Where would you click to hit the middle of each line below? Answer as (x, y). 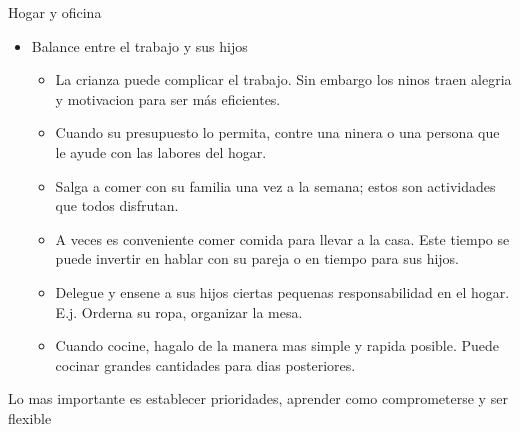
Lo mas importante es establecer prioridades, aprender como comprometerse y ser (258, 398)
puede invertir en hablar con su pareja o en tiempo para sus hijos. (257, 258)
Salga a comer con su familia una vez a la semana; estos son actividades (275, 185)
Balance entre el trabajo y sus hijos (139, 45)
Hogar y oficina (55, 12)
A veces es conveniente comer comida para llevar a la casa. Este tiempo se (282, 238)
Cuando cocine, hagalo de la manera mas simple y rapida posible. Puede (277, 345)
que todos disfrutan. (117, 205)
